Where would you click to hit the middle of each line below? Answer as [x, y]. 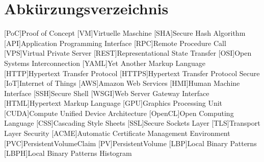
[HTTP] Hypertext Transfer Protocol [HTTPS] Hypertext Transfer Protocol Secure [132, 73]
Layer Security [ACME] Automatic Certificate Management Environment [117, 133]
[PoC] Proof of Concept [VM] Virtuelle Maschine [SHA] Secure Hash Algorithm [125, 33]
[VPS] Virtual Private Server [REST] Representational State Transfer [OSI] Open [128, 53]
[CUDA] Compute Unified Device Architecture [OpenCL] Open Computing [119, 113]
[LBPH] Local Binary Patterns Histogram [68, 153]
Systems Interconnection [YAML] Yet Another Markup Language [105, 63]
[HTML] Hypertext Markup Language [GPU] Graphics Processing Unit [113, 103]
